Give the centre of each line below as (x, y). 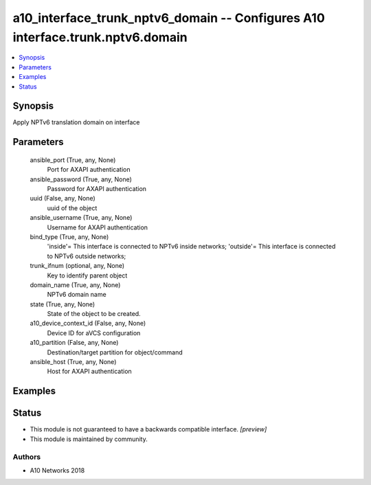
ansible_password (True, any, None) (81, 179)
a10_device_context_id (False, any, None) (88, 324)
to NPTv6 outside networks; (87, 256)
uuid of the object (72, 208)
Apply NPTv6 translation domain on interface (76, 122)
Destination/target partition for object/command (115, 352)
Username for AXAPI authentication (97, 227)
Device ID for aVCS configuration (94, 332)
